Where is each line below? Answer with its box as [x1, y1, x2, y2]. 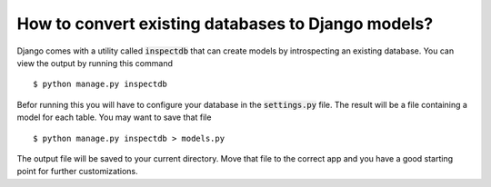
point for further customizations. [16, 166, 138, 177]
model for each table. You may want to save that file [16, 112, 212, 123]
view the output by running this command [16, 57, 173, 68]
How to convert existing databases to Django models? [16, 14, 434, 34]
